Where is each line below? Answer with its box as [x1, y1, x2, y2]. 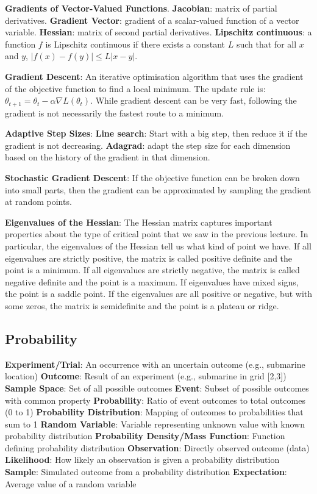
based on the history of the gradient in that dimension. [5, 151, 210, 163]
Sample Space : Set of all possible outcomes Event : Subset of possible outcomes [5, 381, 309, 394]
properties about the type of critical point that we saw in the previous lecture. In [5, 227, 308, 240]
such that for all [236, 37, 297, 50]
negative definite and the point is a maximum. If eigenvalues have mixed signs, [5, 275, 299, 288]
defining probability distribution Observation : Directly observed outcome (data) [5, 441, 310, 454]
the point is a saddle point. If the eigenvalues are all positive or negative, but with [5, 287, 312, 300]
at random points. [5, 195, 72, 208]
